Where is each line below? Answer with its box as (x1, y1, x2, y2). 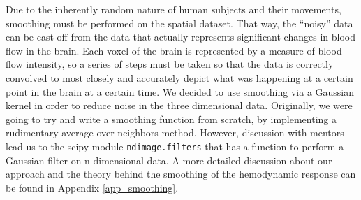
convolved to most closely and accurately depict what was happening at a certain (6, 70, 353, 85)
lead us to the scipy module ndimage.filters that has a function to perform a (6, 138, 344, 153)
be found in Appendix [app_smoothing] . (6, 180, 179, 194)
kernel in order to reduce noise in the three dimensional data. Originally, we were (6, 98, 353, 113)
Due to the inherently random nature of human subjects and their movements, (6, 2, 341, 16)
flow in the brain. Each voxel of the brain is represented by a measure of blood (6, 43, 342, 57)
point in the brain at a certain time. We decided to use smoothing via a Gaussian (6, 84, 355, 99)
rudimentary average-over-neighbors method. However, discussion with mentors (6, 125, 344, 140)
